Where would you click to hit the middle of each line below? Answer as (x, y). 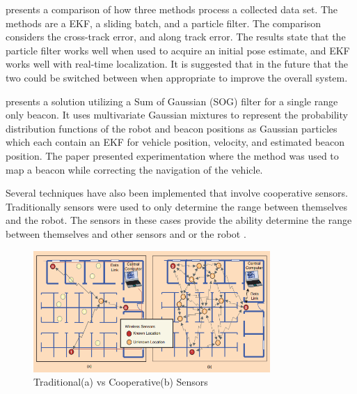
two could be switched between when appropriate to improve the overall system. (177, 77)
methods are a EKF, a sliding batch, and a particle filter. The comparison (164, 23)
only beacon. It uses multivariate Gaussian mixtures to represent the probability (177, 115)
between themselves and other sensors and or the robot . (126, 233)
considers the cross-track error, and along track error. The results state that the (176, 37)
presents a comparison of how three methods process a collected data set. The (172, 9)
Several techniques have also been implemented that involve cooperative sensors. (177, 193)
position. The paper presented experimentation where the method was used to (172, 155)
